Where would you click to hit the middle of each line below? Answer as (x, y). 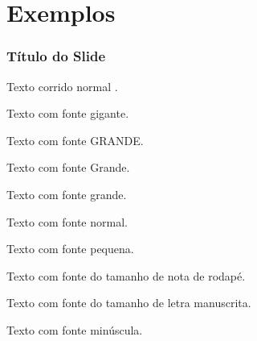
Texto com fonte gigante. (68, 113)
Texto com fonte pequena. (70, 249)
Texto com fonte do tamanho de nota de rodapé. (126, 275)
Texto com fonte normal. (67, 221)
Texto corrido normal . (62, 86)
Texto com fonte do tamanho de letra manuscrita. (129, 303)
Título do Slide (56, 56)
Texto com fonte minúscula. (75, 329)
